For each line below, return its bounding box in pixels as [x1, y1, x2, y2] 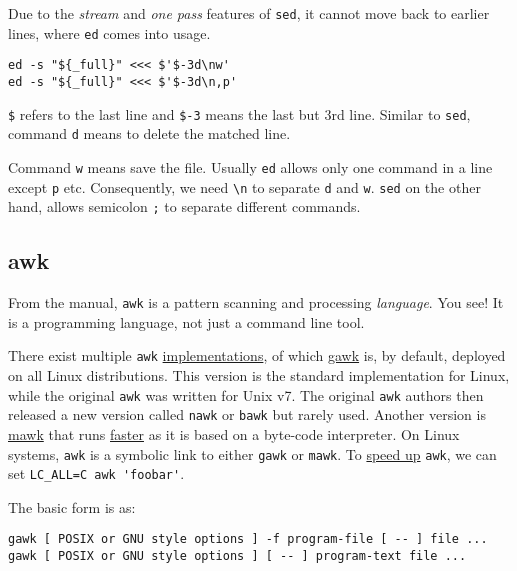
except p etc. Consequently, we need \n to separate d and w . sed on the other [8, 176, 481, 197]
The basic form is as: [8, 496, 136, 517]
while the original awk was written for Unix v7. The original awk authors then [8, 384, 484, 405]
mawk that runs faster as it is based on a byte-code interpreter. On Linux [8, 423, 460, 444]
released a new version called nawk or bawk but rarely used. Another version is [8, 404, 486, 425]
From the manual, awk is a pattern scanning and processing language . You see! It [8, 292, 504, 313]
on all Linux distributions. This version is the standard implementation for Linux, [8, 365, 510, 386]
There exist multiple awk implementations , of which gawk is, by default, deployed [8, 345, 506, 366]
